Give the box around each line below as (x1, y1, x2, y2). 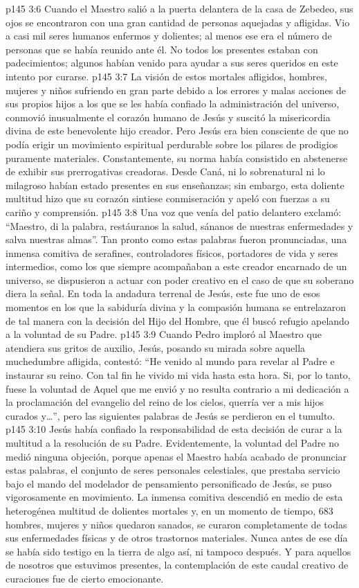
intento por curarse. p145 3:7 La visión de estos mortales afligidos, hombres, (6, 69, 327, 83)
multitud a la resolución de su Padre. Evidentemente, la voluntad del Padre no (6, 436, 339, 449)
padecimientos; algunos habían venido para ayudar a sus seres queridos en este (6, 55, 338, 70)
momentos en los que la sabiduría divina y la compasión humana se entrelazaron (6, 300, 347, 314)
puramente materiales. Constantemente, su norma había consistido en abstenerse (6, 150, 348, 165)
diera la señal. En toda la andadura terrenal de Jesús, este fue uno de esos (6, 286, 320, 301)
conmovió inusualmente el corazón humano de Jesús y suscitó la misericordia (6, 109, 331, 124)
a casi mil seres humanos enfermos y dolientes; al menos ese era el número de (6, 28, 332, 43)
